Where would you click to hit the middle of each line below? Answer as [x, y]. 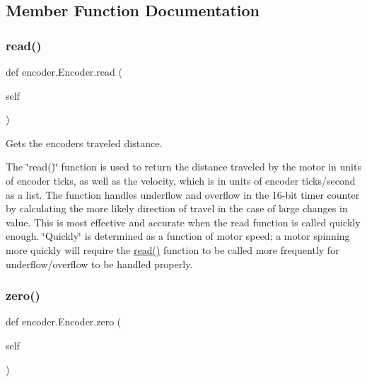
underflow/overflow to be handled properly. [99, 264]
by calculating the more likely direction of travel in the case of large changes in [177, 208]
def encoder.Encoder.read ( [64, 71]
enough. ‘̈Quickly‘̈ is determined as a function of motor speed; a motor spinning [178, 236]
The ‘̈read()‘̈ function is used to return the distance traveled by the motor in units [183, 167]
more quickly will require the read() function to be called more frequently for [173, 249]
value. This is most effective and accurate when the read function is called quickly [183, 222]
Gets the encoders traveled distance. [84, 143]
